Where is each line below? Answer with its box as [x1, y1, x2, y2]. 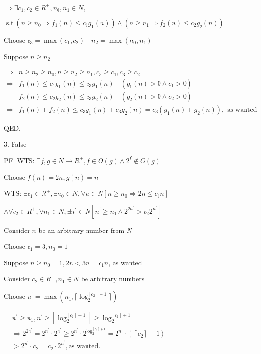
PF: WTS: [4, 155, 35, 165]
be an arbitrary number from [38, 225, 125, 235]
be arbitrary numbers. [81, 274, 146, 284]
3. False [4, 139, 27, 149]
